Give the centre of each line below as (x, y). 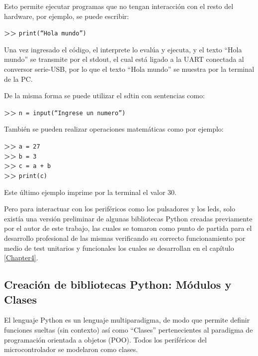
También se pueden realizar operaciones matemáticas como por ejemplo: (114, 129)
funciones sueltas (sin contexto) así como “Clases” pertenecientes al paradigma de (129, 330)
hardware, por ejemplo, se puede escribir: (67, 16)
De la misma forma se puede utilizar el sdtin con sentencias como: (104, 95)
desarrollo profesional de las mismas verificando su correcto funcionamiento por (125, 238)
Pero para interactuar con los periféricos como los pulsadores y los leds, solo (120, 209)
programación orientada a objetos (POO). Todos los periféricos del (105, 339)
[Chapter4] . (21, 258)
